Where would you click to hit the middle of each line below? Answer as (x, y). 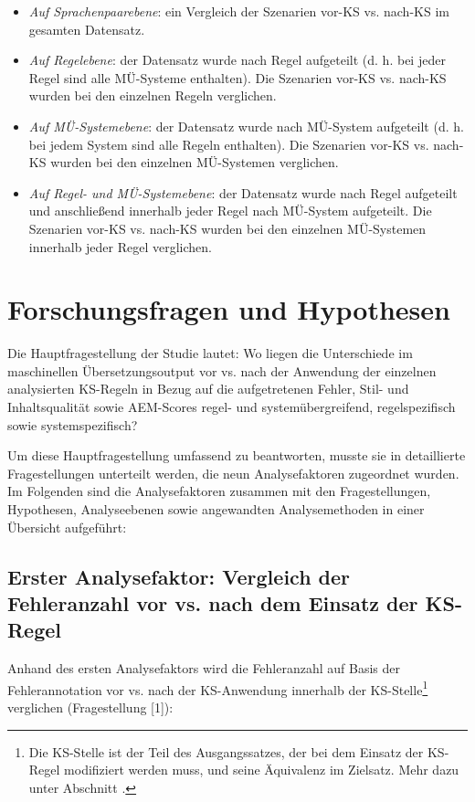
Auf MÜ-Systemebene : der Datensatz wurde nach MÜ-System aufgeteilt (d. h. (246, 126)
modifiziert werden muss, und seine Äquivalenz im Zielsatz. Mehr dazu (262, 770)
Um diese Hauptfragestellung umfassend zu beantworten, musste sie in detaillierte (237, 455)
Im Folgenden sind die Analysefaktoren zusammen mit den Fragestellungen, (219, 491)
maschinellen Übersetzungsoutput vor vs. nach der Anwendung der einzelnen (222, 370)
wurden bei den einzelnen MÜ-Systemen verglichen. (195, 162)
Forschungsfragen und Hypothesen (229, 309)
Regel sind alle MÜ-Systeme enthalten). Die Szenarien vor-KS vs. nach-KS (237, 77)
